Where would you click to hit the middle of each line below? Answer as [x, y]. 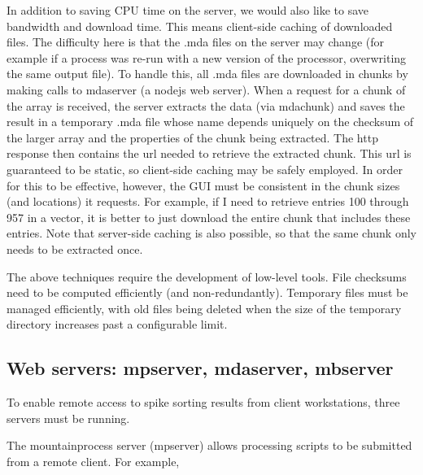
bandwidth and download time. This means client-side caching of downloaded [200, 26]
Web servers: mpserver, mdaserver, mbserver [200, 368]
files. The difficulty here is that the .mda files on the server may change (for [195, 42]
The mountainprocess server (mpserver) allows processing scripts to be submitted [209, 445]
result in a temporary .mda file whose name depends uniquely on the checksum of [210, 122]
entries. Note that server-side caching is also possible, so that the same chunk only [211, 233]
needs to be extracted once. [75, 248]
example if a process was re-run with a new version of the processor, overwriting [207, 57]
